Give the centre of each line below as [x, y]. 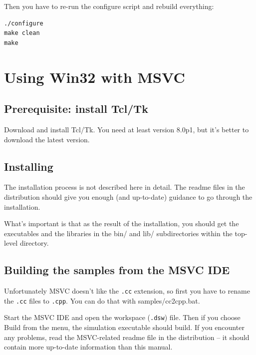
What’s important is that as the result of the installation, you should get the [122, 223]
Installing [29, 166]
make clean [22, 33]
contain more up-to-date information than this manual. [88, 347]
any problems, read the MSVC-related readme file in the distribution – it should [127, 337]
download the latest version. [47, 139]
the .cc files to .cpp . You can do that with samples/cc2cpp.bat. [102, 300]
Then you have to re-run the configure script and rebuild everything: [109, 6]
